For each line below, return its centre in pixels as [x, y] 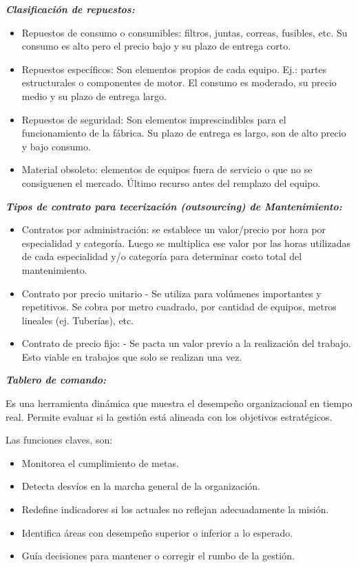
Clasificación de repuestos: [70, 9]
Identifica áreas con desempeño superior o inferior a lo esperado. [157, 532]
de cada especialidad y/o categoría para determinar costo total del [162, 256]
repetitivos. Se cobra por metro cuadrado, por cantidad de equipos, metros [179, 307]
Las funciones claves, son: [59, 440]
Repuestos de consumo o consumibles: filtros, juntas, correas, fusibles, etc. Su [185, 32]
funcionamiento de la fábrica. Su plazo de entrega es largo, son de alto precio [184, 133]
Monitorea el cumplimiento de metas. [100, 462]
